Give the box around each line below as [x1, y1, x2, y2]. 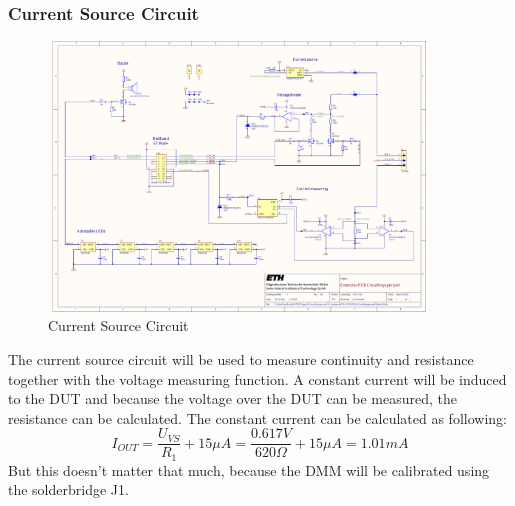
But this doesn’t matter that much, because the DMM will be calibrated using [8, 459, 490, 480]
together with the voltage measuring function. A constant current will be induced [8, 368, 507, 389]
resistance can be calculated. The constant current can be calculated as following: [8, 407, 507, 428]
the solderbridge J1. [8, 479, 129, 500]
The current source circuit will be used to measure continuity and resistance [8, 348, 474, 369]
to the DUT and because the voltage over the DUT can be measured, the [8, 388, 457, 409]
